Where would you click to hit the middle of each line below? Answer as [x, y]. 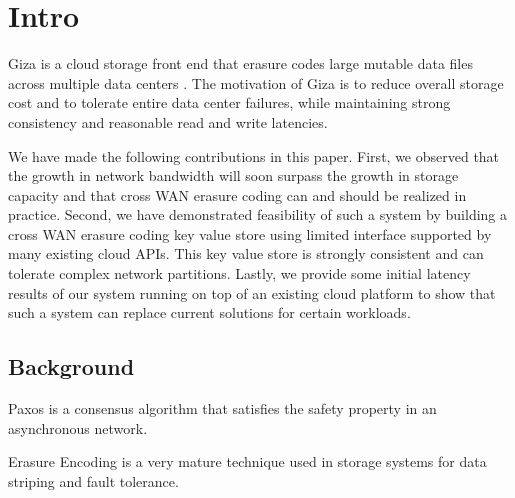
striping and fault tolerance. [93, 480]
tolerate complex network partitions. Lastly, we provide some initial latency [239, 273]
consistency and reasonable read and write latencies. [168, 121]
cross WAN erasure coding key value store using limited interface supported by [250, 233]
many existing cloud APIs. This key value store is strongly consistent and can [246, 253]
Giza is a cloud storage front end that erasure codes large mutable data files [240, 63]
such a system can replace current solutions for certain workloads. [209, 312]
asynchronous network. [78, 427]
